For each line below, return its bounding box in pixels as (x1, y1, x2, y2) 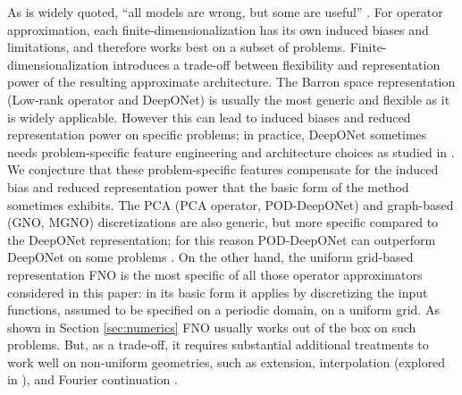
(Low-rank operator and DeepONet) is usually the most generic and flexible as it (7, 89, 450, 108)
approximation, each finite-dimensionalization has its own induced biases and (7, 20, 429, 38)
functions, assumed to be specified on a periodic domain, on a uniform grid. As (7, 300, 440, 319)
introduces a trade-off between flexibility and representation (113, 55, 441, 73)
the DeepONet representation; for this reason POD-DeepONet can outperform (7, 230, 436, 248)
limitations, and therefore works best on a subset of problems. (7, 38, 347, 56)
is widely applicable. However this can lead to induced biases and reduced (7, 107, 411, 126)
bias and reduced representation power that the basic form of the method (7, 177, 409, 196)
